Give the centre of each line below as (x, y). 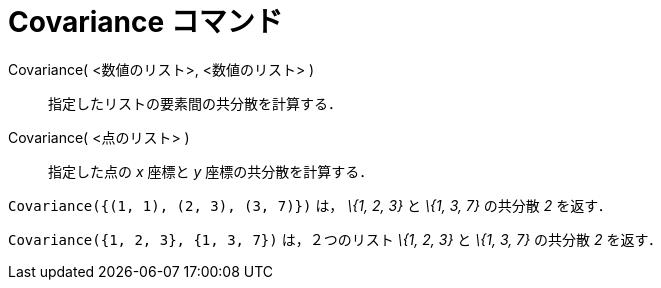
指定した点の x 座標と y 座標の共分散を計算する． (211, 171)
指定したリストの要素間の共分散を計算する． (195, 103)
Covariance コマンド (145, 22)
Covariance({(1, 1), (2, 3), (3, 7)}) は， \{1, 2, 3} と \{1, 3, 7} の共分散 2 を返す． (310, 205)
